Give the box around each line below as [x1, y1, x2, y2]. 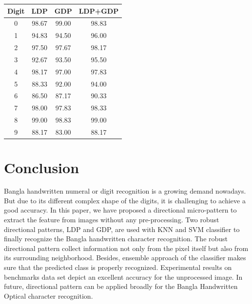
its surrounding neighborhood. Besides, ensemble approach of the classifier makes [4, 252, 246, 263]
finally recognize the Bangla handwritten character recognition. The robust [4, 233, 228, 244]
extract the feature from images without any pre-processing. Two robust [4, 214, 219, 224]
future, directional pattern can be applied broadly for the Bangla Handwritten [4, 281, 238, 291]
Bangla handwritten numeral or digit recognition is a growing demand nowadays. [4, 186, 246, 196]
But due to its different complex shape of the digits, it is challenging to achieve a [4, 195, 246, 205]
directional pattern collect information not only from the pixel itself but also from [4, 243, 249, 253]
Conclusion [4, 158, 79, 178]
